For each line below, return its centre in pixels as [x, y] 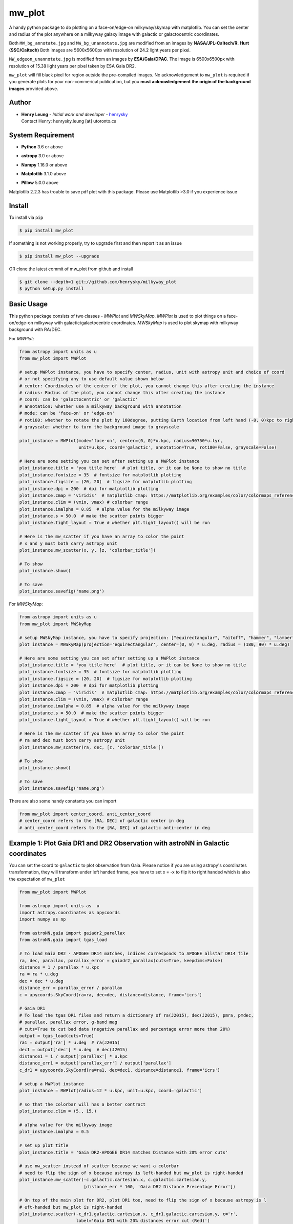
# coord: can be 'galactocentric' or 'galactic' [79, 400]
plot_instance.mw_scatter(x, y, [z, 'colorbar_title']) [88, 550]
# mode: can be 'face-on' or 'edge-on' [67, 413]
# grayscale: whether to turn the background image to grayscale [99, 427]
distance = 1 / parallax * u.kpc [59, 967]
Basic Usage [28, 304]
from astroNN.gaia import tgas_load [63, 940]
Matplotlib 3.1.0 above [44, 174]
